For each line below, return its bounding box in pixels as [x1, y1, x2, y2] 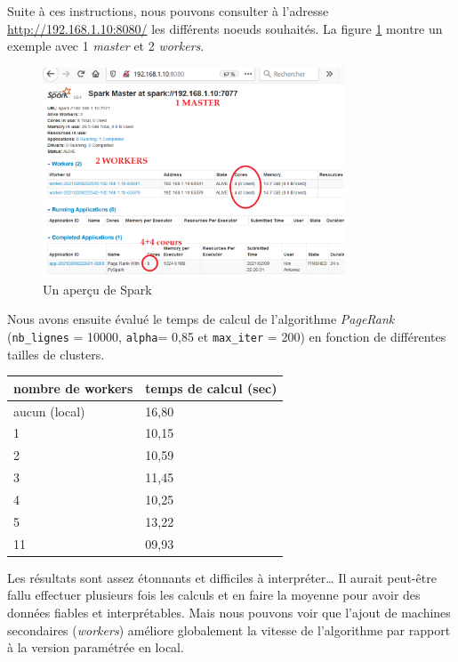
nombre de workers [13, 378, 133, 397]
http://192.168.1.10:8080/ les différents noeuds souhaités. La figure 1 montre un [7, 19, 443, 37]
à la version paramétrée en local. [7, 638, 184, 657]
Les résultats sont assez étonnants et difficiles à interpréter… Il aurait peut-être [7, 568, 437, 586]
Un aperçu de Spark [43, 279, 152, 298]
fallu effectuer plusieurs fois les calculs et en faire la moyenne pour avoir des [7, 585, 421, 604]
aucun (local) [13, 401, 85, 420]
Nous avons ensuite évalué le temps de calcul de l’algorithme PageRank [7, 310, 395, 328]
